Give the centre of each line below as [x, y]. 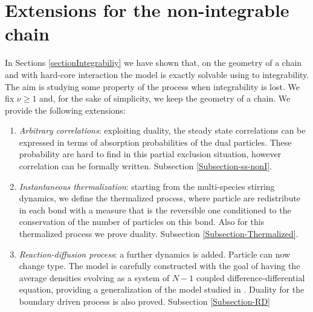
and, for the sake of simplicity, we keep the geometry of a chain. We [165, 98]
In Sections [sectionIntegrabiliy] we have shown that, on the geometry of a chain [153, 63]
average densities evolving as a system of [94, 277]
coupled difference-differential [250, 277]
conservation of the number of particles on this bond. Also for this [142, 222]
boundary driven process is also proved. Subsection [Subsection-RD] [145, 301]
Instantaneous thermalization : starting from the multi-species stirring [147, 186]
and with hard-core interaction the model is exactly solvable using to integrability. [157, 74]
